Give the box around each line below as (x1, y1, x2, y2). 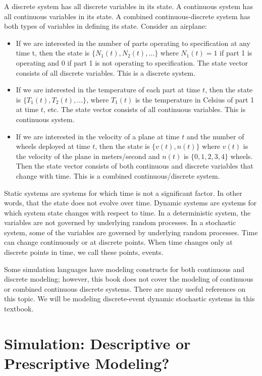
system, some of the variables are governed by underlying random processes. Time (4, 227, 258, 237)
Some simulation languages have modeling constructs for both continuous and (4, 263, 245, 274)
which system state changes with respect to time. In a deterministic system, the (4, 207, 251, 218)
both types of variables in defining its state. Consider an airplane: (4, 21, 207, 31)
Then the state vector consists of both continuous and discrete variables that (16, 160, 253, 171)
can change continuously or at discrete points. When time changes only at (4, 237, 233, 247)
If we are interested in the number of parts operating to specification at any (16, 37, 250, 48)
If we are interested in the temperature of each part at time (16, 84, 200, 95)
